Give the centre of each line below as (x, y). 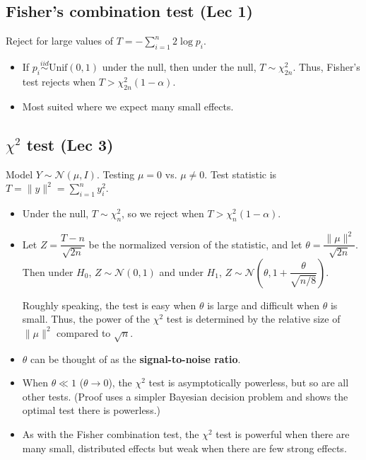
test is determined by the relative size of (253, 319)
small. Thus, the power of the (86, 319)
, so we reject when (163, 213)
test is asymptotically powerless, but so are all (249, 383)
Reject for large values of (59, 41)
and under (181, 271)
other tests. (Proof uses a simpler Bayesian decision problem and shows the (185, 396)
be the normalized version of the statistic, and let (195, 244)
